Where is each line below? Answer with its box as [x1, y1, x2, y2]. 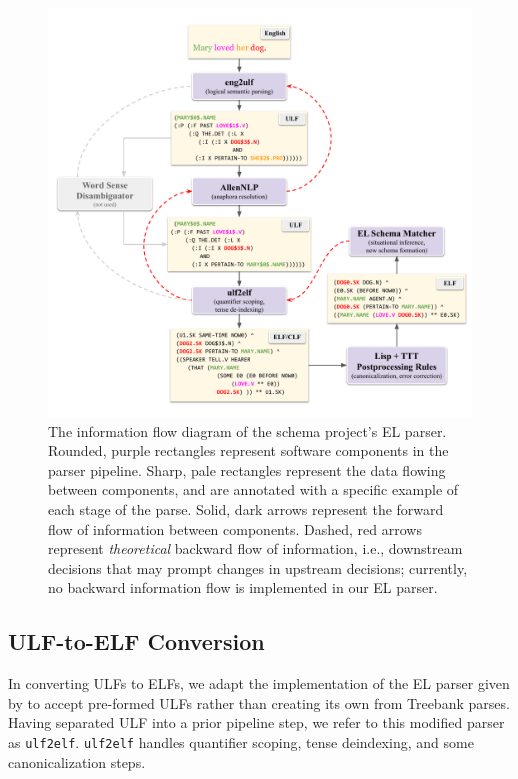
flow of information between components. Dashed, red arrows [48, 518, 422, 539]
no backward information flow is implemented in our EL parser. [48, 577, 438, 598]
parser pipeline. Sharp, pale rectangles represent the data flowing [48, 459, 446, 480]
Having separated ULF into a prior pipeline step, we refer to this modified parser [8, 712, 505, 733]
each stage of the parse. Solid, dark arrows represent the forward [48, 499, 444, 520]
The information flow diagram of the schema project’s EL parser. [48, 420, 447, 441]
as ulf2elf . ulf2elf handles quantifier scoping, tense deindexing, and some [8, 732, 474, 753]
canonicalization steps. [8, 751, 146, 772]
